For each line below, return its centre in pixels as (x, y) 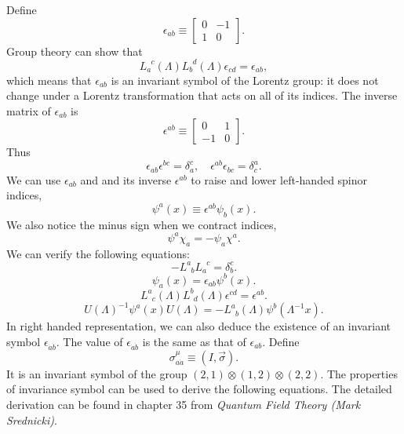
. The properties (359, 373)
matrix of (29, 110)
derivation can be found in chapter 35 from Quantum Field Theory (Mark (184, 404)
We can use (34, 179)
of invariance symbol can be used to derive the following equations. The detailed (199, 389)
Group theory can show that (75, 51)
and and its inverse (126, 179)
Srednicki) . (32, 419)
